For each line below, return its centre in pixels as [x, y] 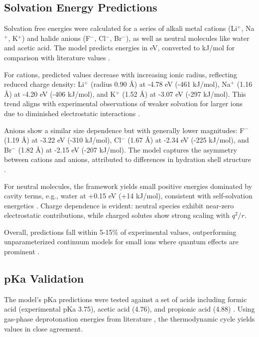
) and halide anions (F [56, 38]
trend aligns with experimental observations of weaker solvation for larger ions [123, 103]
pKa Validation [44, 278]
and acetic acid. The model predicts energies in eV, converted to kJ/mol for [120, 48]
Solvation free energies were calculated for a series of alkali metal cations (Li [121, 28]
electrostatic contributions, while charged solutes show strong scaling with [117, 215]
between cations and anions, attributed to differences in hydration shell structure [128, 159]
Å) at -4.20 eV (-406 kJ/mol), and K [60, 93]
